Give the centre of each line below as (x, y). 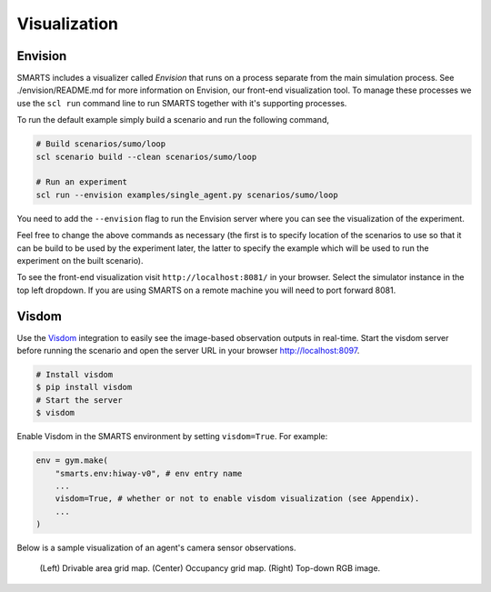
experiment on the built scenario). (80, 260)
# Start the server (79, 400)
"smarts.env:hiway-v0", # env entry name (149, 473)
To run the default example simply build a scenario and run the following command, (173, 120)
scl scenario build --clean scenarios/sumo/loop (146, 156)
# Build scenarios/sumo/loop (101, 144)
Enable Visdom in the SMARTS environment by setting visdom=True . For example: (172, 436)
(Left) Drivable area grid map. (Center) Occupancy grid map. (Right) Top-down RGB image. (210, 568)
